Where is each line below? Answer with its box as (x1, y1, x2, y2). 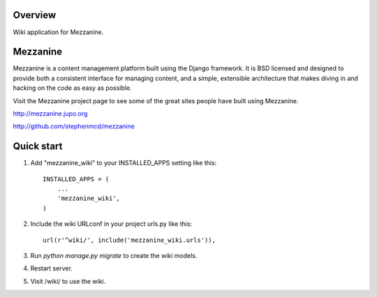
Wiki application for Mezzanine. (13, 28, 104, 36)
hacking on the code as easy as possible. (13, 84, 132, 92)
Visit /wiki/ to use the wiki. (30, 277, 106, 285)
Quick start (13, 140, 63, 153)
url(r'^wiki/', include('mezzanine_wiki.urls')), (43, 236, 216, 244)
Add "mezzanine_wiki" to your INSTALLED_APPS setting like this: (30, 159, 217, 167)
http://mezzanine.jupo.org (13, 109, 88, 118)
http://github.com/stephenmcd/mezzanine (13, 122, 135, 130)
